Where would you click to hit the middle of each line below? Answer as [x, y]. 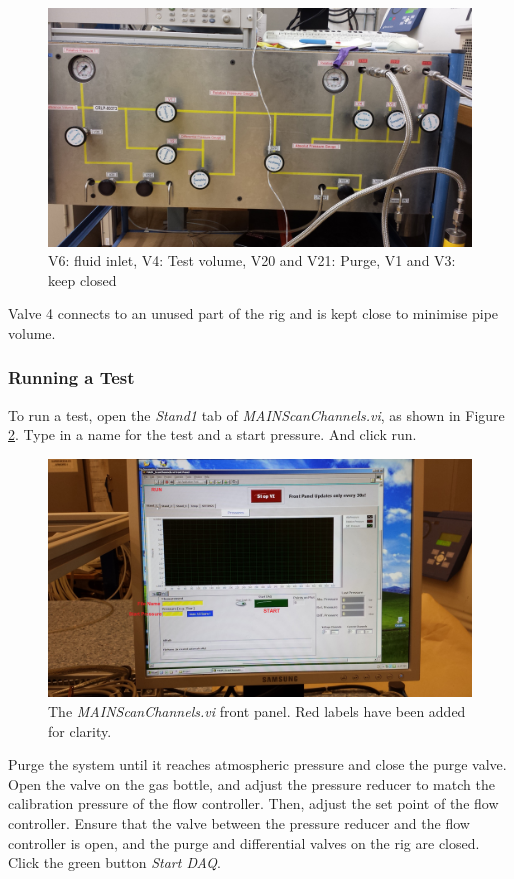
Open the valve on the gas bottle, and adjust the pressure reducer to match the [251, 783]
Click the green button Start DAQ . [114, 862]
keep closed [82, 279]
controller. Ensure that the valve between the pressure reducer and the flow [239, 822]
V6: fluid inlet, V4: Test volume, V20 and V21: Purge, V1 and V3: [252, 260]
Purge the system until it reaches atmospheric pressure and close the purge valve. [257, 764]
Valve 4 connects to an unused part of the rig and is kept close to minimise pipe [253, 313]
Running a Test [71, 377]
